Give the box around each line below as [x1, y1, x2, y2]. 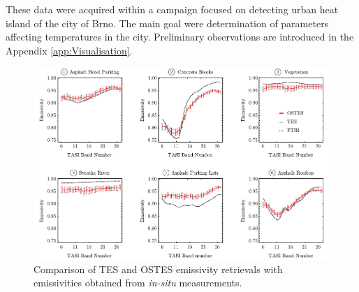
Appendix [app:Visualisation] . [6, 43, 133, 57]
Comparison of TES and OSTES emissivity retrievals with [34, 261, 283, 276]
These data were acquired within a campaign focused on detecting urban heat [6, 2, 339, 16]
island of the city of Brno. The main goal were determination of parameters [6, 15, 329, 30]
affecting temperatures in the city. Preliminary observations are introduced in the [6, 29, 354, 44]
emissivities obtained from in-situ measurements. [34, 275, 242, 290]
